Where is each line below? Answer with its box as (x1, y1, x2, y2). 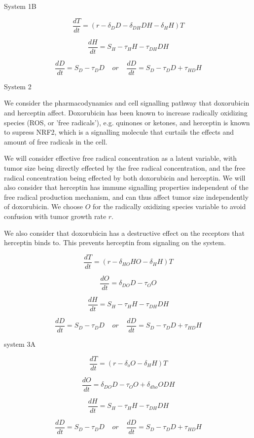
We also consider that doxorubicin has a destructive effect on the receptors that (4, 227, 245, 238)
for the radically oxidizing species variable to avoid (92, 201, 246, 212)
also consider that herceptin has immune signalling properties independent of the (4, 182, 249, 192)
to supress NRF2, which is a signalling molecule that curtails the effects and (4, 127, 234, 137)
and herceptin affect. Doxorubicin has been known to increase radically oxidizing (4, 107, 248, 117)
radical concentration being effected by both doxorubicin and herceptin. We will (4, 172, 246, 182)
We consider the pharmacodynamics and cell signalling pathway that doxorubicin (4, 98, 250, 108)
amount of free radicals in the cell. (4, 136, 108, 146)
